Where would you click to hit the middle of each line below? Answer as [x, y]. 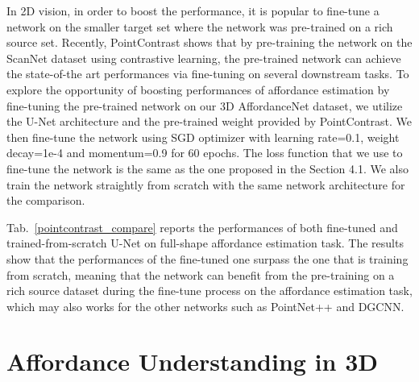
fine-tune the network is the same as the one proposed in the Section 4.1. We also [207, 168]
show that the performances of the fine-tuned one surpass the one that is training [207, 258]
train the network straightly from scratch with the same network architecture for [206, 184]
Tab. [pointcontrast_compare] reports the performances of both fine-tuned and [202, 227]
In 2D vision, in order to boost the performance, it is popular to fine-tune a [193, 10]
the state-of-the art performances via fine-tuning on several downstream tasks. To [208, 74]
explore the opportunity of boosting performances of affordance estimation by [198, 89]
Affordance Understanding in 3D [192, 361]
